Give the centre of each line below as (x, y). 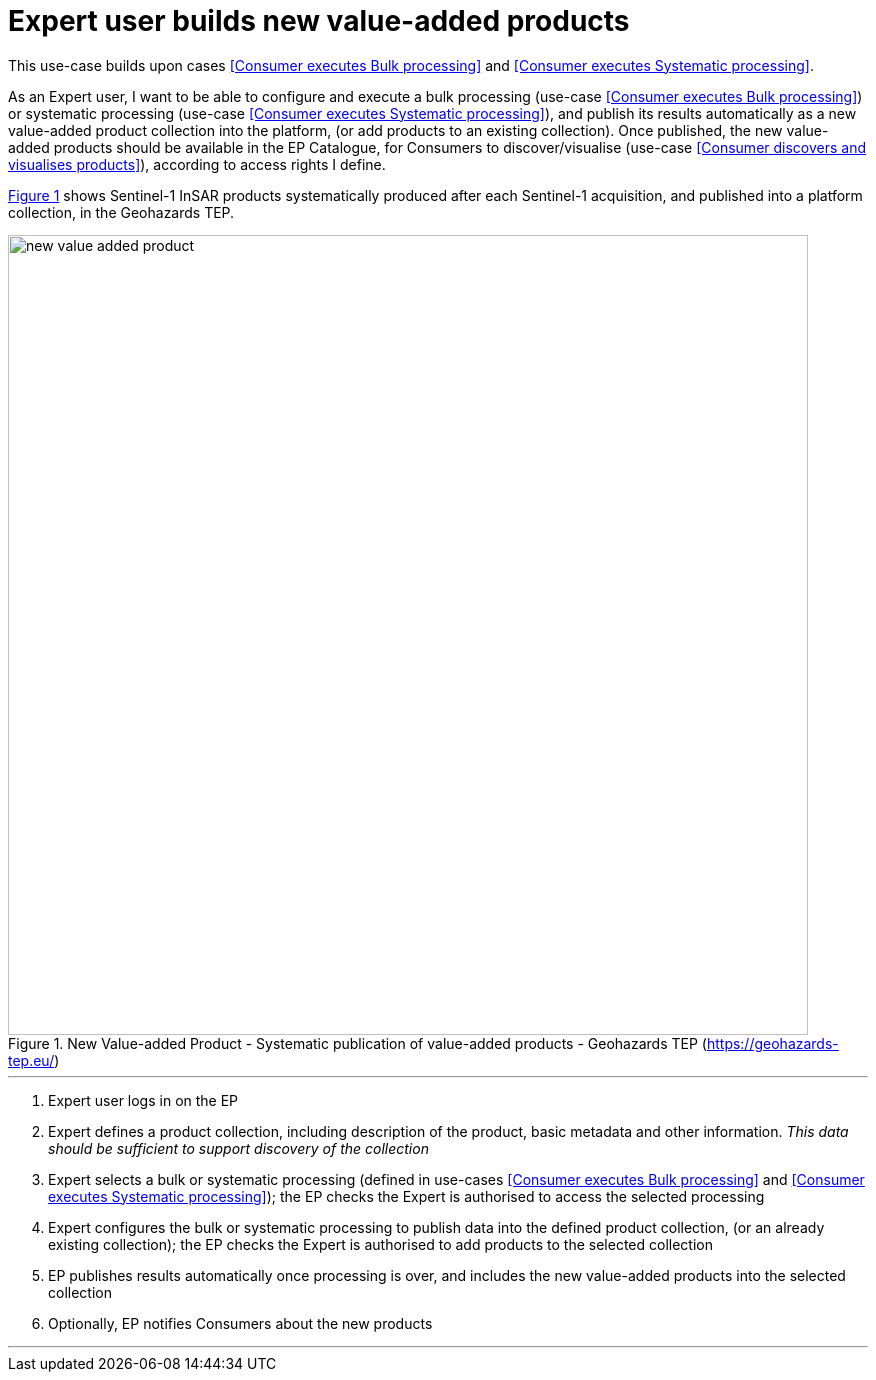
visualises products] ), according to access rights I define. (197, 164)
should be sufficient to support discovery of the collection (238, 1148)
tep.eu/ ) (34, 1060)
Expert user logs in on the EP (143, 1100)
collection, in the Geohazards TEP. (121, 212)
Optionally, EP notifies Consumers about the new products (240, 1323)
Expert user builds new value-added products (319, 21)
